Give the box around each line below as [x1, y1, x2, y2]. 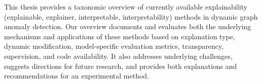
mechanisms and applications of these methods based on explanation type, [4, 31, 235, 41]
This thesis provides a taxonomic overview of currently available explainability [4, 2, 247, 12]
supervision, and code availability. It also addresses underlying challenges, [4, 50, 233, 61]
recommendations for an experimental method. [4, 70, 149, 81]
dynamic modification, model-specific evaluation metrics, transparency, [4, 41, 224, 51]
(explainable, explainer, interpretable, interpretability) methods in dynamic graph [4, 11, 258, 22]
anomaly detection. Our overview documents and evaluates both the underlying [4, 21, 251, 32]
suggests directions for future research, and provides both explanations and [4, 60, 237, 71]
